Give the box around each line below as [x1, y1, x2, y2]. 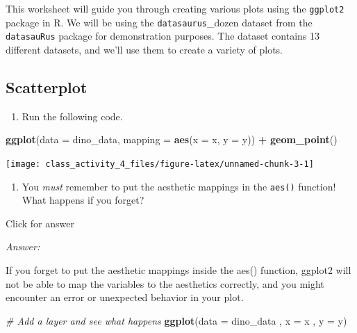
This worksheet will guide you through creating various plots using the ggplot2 [6, 1, 344, 15]
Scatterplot [6, 76, 88, 97]
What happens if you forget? [22, 193, 144, 207]
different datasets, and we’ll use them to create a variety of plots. [6, 42, 283, 56]
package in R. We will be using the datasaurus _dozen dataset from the [6, 15, 313, 29]
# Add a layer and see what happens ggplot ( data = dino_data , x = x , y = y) [6, 313, 347, 327]
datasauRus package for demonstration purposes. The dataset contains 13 [6, 29, 320, 43]
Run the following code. [22, 108, 123, 123]
